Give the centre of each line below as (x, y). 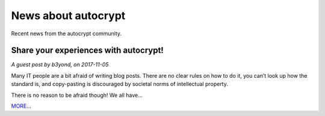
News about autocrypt (68, 16)
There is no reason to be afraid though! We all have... (77, 95)
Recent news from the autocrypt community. (67, 33)
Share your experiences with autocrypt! (87, 51)
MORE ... (21, 106)
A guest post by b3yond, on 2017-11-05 (60, 65)
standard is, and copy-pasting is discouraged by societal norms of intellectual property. (120, 84)
